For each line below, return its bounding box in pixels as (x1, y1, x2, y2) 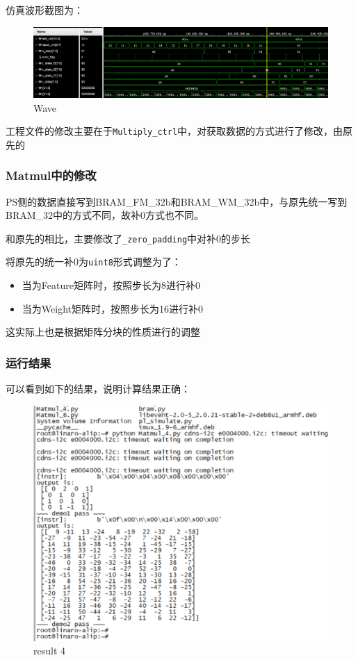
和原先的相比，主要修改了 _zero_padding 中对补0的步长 (6, 231, 251, 245)
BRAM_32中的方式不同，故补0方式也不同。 (6, 208, 204, 222)
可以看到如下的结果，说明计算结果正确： (6, 381, 190, 396)
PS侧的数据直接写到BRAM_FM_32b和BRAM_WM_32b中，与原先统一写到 (6, 194, 348, 208)
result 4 (33, 643, 66, 658)
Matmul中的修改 (6, 167, 97, 184)
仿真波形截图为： (6, 3, 83, 17)
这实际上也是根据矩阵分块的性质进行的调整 (6, 324, 200, 339)
